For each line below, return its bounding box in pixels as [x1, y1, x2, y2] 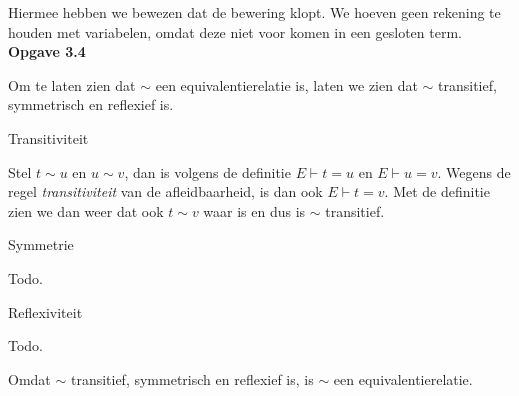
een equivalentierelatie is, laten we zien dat [155, 74, 418, 95]
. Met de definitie [384, 181, 490, 202]
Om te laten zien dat [8, 74, 136, 95]
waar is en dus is [203, 200, 306, 221]
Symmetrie [8, 234, 74, 255]
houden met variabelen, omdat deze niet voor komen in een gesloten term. [8, 21, 462, 42]
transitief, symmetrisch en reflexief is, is [70, 368, 314, 389]
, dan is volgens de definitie [124, 161, 291, 182]
